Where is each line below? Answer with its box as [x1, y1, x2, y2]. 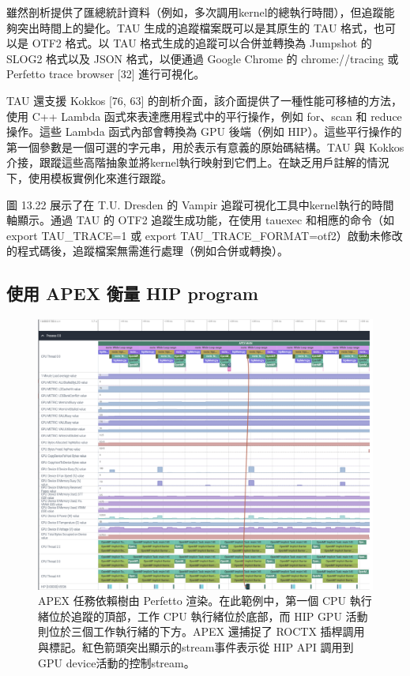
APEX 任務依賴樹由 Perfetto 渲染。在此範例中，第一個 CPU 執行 [38, 592, 372, 609]
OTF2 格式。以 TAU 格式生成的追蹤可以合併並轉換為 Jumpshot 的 [32, 35, 372, 51]
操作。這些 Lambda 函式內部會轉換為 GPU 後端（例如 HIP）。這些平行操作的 [6, 123, 402, 140]
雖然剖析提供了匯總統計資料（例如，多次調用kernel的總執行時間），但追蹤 [6, 4, 384, 20]
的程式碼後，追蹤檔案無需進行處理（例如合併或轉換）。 [6, 242, 288, 259]
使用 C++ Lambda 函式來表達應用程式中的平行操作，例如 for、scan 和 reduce [6, 107, 402, 124]
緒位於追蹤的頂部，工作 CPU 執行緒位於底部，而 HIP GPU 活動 [38, 607, 368, 624]
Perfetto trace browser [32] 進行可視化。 [6, 66, 205, 82]
